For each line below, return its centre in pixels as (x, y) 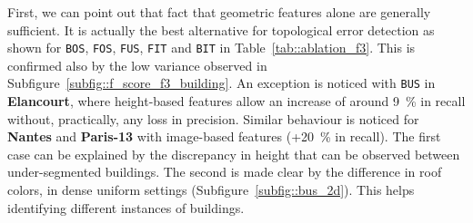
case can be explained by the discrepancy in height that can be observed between (234, 154)
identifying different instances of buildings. (126, 207)
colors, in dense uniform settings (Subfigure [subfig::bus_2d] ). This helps (211, 190)
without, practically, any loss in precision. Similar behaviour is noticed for (213, 118)
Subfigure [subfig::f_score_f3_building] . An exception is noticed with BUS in (221, 83)
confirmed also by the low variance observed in (137, 65)
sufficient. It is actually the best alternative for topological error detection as (221, 29)
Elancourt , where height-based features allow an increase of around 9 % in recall (236, 101)
